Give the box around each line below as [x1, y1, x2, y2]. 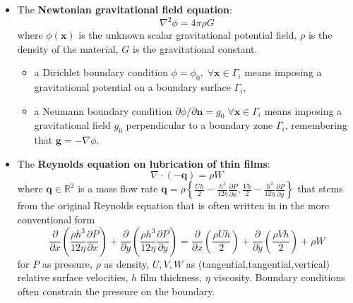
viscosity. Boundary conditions [213, 270, 345, 285]
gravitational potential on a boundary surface [34, 80, 231, 94]
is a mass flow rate [78, 181, 158, 196]
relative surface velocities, [17, 270, 128, 285]
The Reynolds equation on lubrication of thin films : [17, 156, 270, 171]
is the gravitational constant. [132, 41, 258, 56]
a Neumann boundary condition [34, 103, 172, 118]
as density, [104, 256, 150, 271]
